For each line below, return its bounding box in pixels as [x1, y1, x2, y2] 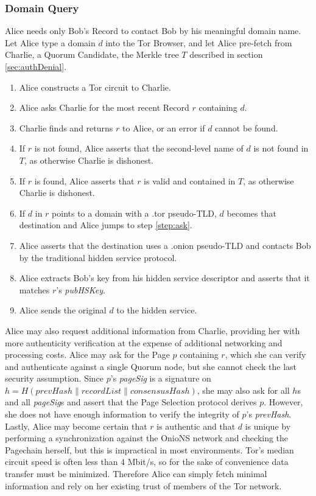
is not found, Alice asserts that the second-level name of [34, 142, 244, 155]
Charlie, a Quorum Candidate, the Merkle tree [5, 48, 179, 61]
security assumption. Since [5, 372, 104, 385]
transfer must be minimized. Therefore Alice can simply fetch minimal [5, 467, 267, 480]
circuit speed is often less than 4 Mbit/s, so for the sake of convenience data [5, 455, 289, 468]
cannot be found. [215, 121, 278, 134]
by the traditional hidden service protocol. [19, 251, 177, 264]
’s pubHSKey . [56, 283, 105, 296]
